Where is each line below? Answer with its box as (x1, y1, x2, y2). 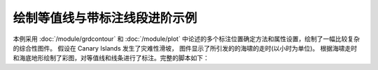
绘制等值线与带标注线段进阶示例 (13, 10, 197, 26)
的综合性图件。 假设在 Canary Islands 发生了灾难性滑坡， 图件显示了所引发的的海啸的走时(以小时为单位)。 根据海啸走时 (13, 44, 358, 52)
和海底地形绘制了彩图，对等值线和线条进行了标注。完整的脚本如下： (13, 54, 209, 62)
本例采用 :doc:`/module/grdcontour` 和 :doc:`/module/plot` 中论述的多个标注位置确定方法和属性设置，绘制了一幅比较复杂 (13, 35, 360, 43)
